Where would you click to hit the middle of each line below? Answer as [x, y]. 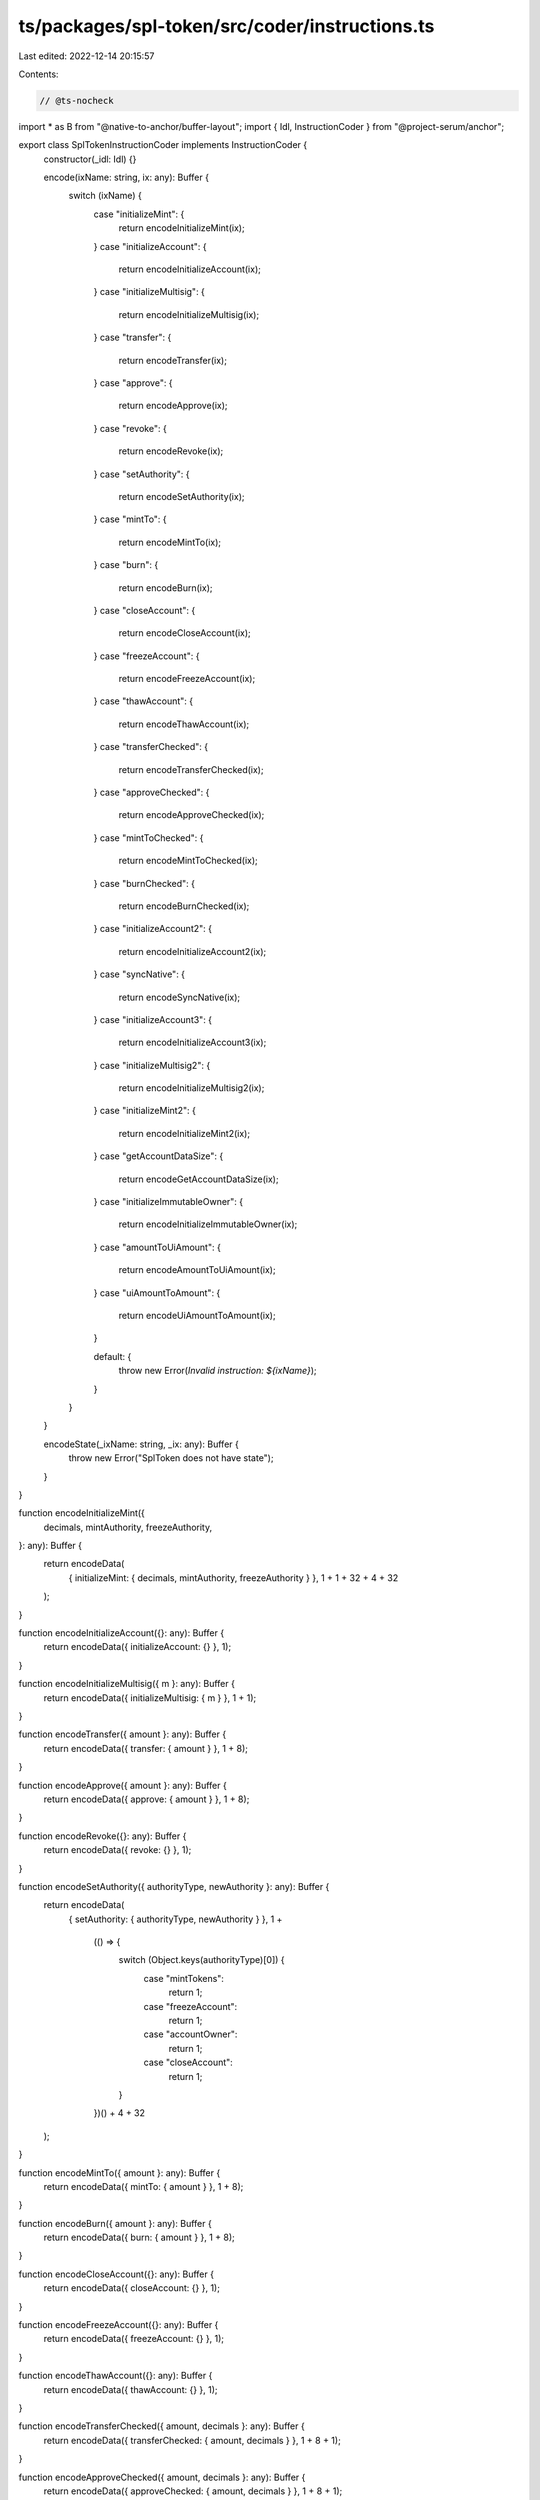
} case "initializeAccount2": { [152, 929]
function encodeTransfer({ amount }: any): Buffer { [122, 1734]
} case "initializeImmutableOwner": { [168, 1202]
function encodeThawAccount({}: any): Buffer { [115, 2376]
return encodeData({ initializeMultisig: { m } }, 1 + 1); [150, 1697]
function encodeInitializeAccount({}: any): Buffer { [121, 1633]
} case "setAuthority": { [141, 474]
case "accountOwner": [190, 2034]
